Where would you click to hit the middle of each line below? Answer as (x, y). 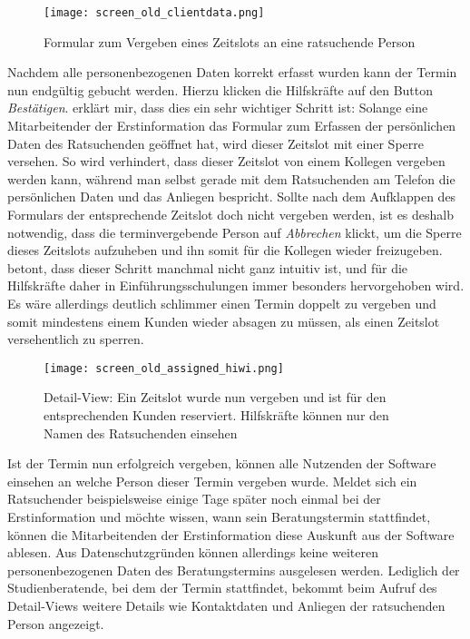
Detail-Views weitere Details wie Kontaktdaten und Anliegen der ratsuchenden (226, 605)
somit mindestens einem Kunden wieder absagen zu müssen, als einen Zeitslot (224, 321)
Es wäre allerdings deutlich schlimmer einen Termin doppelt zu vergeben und (222, 303)
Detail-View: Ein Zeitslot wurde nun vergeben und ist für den (215, 397)
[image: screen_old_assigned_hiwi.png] (164, 368)
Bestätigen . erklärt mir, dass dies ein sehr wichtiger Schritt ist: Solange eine (218, 108)
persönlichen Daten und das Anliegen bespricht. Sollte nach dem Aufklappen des (232, 197)
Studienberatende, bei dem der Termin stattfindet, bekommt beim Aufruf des (222, 588)
